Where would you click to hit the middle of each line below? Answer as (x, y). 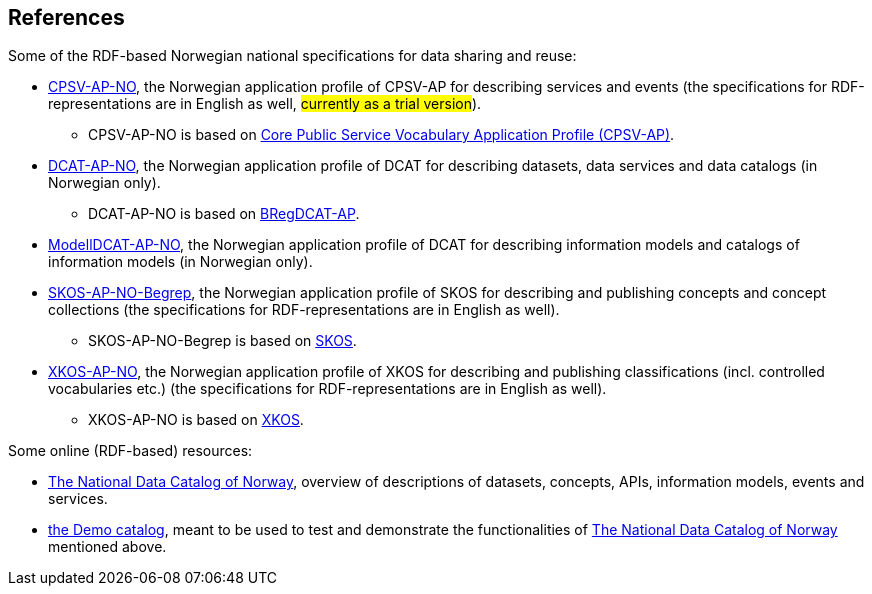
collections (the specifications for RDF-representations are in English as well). (304, 310)
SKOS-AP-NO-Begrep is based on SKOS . (222, 341)
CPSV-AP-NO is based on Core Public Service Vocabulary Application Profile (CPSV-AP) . (381, 135)
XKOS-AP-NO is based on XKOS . (196, 420)
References (66, 17)
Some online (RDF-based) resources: (130, 451)
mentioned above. (107, 547)
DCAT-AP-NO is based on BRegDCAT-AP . (224, 214)
